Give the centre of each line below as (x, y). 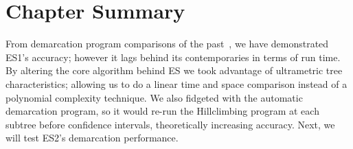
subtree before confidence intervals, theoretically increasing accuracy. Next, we (170, 124)
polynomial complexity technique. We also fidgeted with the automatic (154, 97)
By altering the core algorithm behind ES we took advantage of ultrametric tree (174, 70)
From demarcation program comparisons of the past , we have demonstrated (167, 44)
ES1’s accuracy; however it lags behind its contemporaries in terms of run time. (173, 57)
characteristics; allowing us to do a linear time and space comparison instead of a (176, 83)
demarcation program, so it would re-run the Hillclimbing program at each (162, 111)
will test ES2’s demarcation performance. (92, 138)
